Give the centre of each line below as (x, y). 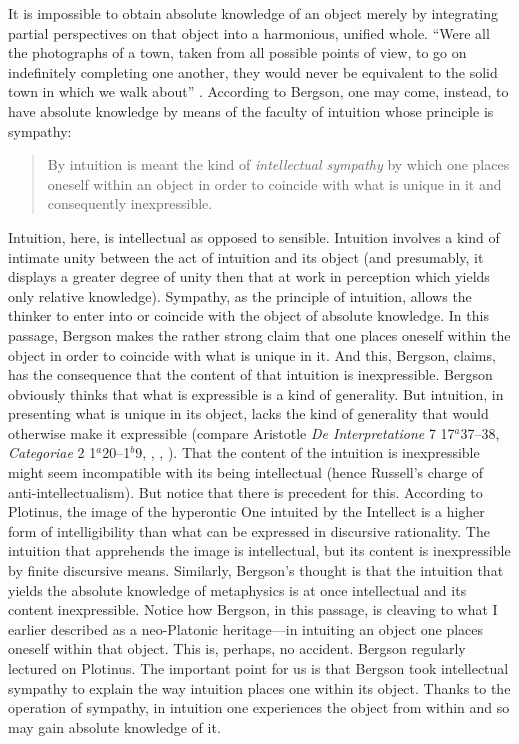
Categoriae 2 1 (52, 452)
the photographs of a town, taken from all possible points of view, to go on (237, 52)
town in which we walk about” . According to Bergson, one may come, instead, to (258, 91)
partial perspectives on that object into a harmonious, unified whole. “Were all (249, 32)
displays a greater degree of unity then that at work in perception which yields (249, 276)
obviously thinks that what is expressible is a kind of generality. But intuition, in (256, 393)
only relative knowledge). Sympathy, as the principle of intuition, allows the (240, 295)
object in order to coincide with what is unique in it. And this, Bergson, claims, (252, 354)
